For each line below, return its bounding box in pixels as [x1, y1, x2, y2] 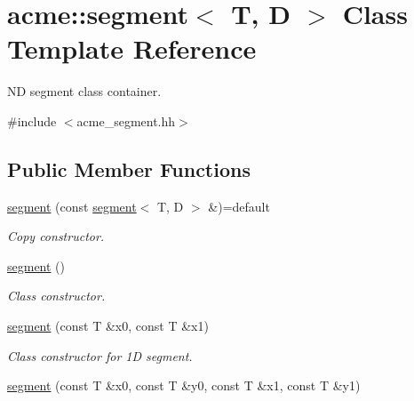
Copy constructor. [7, 227, 105, 245]
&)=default [208, 196, 270, 215]
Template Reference [7, 30, 257, 67]
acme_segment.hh [76, 111, 176, 130]
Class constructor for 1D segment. [7, 346, 193, 365]
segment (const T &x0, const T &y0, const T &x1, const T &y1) [7, 376, 361, 395]
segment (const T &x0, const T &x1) [7, 317, 209, 335]
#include [7, 111, 57, 130]
